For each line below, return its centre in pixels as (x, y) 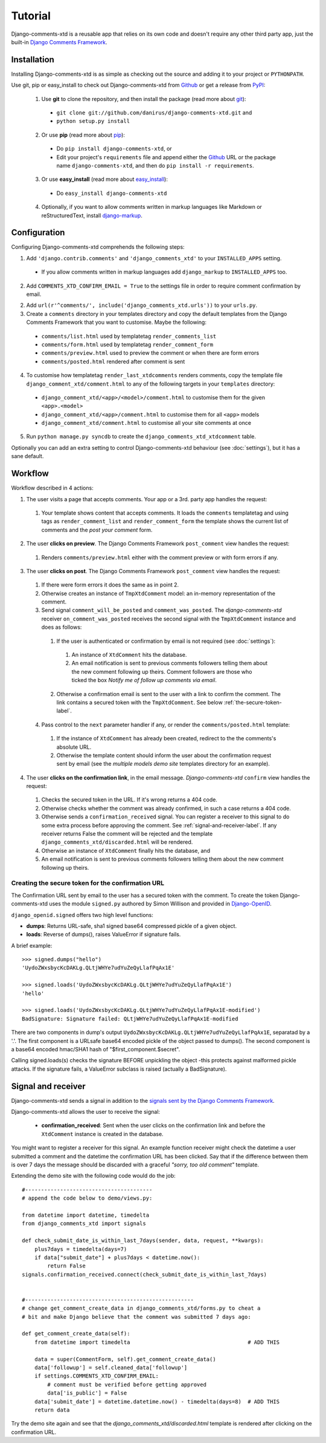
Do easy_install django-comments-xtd (112, 193)
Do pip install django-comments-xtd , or (114, 149)
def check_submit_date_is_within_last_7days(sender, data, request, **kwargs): (143, 1241)
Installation (33, 60)
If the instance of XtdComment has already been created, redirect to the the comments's (166, 738)
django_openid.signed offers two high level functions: (82, 915)
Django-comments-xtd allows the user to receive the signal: (85, 1112)
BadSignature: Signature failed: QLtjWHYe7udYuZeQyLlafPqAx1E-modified (130, 1019)
